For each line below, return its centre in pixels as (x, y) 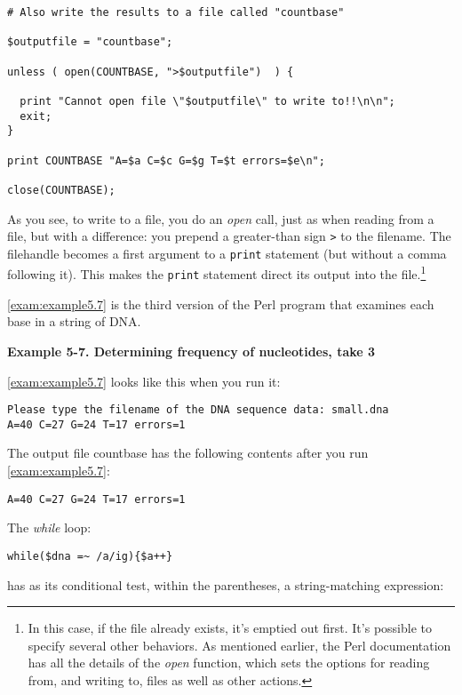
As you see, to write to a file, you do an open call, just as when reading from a (221, 218)
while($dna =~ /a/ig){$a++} (90, 556)
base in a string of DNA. (74, 321)
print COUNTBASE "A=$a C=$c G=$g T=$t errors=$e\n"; (166, 160)
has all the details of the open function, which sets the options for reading (229, 663)
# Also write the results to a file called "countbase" (176, 12)
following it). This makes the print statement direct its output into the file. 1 (217, 273)
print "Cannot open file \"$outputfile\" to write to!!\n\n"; (207, 101)
